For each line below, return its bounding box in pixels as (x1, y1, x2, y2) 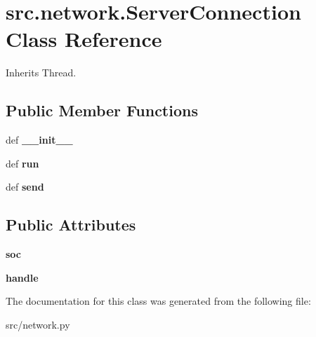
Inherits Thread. (6, 65, 77, 80)
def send (6, 179, 44, 194)
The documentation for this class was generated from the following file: (6, 294, 311, 308)
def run (6, 156, 39, 170)
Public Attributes (6, 214, 136, 235)
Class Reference (6, 25, 162, 53)
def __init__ (6, 132, 73, 147)
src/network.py (6, 317, 70, 331)
